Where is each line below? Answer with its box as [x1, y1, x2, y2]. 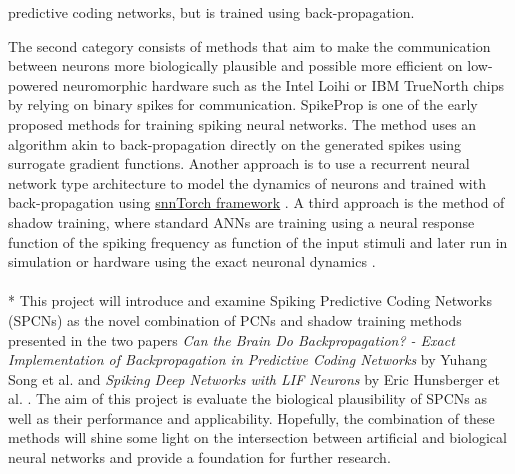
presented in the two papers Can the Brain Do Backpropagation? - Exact [8, 329, 455, 350]
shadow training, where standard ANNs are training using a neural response [8, 211, 475, 232]
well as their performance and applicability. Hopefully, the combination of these [8, 407, 495, 428]
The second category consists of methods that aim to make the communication [8, 35, 491, 56]
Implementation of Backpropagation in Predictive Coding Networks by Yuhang [8, 349, 487, 370]
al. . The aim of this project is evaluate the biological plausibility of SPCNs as [8, 388, 487, 409]
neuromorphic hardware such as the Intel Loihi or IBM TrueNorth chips [62, 74, 504, 95]
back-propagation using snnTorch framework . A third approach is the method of [8, 192, 505, 213]
